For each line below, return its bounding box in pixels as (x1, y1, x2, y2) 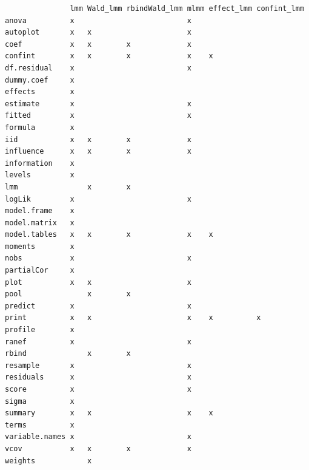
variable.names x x (5, 432, 191, 441)
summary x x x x (5, 409, 213, 418)
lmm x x (5, 182, 131, 191)
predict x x (5, 301, 191, 310)
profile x (5, 325, 75, 335)
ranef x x (5, 337, 191, 346)
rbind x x (5, 349, 131, 358)
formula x (5, 123, 75, 132)
